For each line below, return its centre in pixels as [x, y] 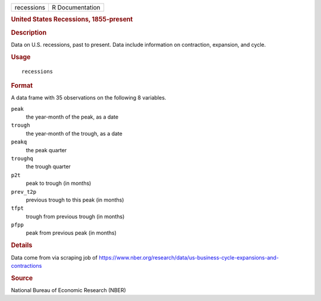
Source [22, 278]
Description [29, 33]
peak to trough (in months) [59, 183]
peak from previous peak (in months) [71, 233]
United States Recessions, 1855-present [72, 20]
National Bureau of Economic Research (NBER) [68, 290]
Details [22, 245]
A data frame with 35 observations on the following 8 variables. [89, 98]
